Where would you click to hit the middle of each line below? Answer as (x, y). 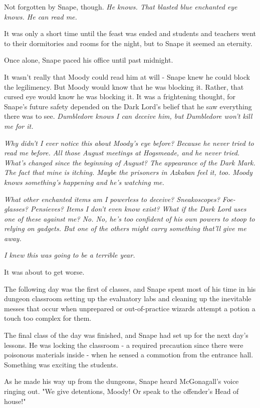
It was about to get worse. (44, 272)
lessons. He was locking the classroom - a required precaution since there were (124, 345)
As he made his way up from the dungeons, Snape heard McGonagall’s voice (121, 381)
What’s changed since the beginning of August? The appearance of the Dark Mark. (130, 162)
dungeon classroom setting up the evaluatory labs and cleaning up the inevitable (128, 298)
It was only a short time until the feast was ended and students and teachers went (130, 33)
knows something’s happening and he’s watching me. (84, 182)
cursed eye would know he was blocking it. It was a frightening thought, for (120, 96)
